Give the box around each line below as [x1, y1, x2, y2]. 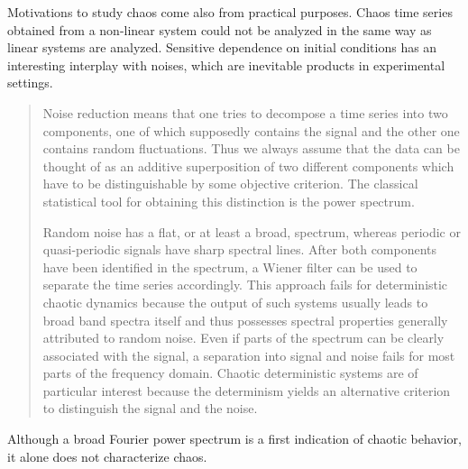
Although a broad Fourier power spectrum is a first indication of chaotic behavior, [7, 429, 462, 448]
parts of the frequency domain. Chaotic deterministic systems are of [42, 363, 418, 382]
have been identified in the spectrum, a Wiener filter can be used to [42, 257, 418, 276]
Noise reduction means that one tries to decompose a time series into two [42, 103, 448, 122]
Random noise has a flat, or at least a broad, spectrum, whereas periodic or [42, 222, 461, 241]
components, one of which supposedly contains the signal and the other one [42, 121, 460, 140]
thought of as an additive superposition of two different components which [42, 156, 454, 175]
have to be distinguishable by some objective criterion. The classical [42, 174, 418, 193]
